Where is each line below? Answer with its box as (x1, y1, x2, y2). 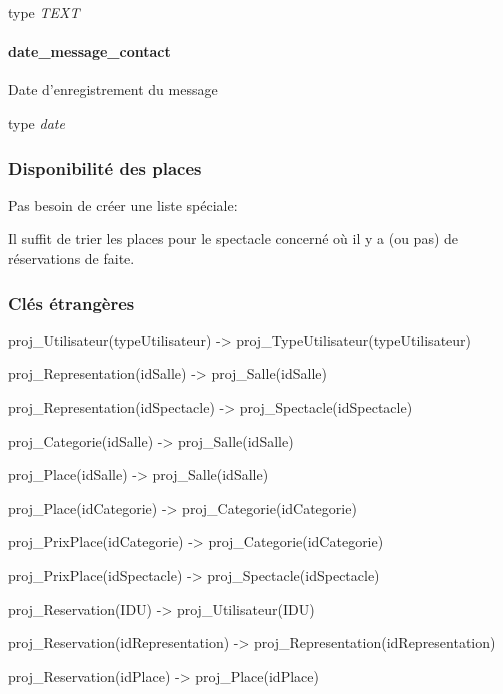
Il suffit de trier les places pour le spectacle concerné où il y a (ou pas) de (8, 228, 459, 249)
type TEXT (8, 2, 80, 22)
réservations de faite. (8, 247, 135, 268)
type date (8, 112, 65, 133)
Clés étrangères (8, 290, 135, 315)
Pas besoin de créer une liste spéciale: (8, 194, 238, 215)
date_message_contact (8, 41, 171, 62)
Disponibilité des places (8, 155, 202, 180)
